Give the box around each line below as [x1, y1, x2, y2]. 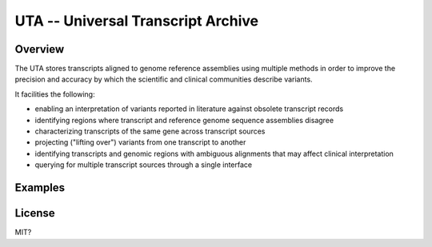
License [14, 206, 55, 220]
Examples [14, 181, 66, 194]
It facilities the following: [14, 89, 95, 99]
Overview [14, 42, 65, 56]
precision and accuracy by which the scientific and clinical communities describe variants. [14, 74, 313, 84]
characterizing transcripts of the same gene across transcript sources [34, 126, 266, 136]
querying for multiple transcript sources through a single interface [34, 160, 252, 169]
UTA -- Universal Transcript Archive [14, 12, 259, 30]
